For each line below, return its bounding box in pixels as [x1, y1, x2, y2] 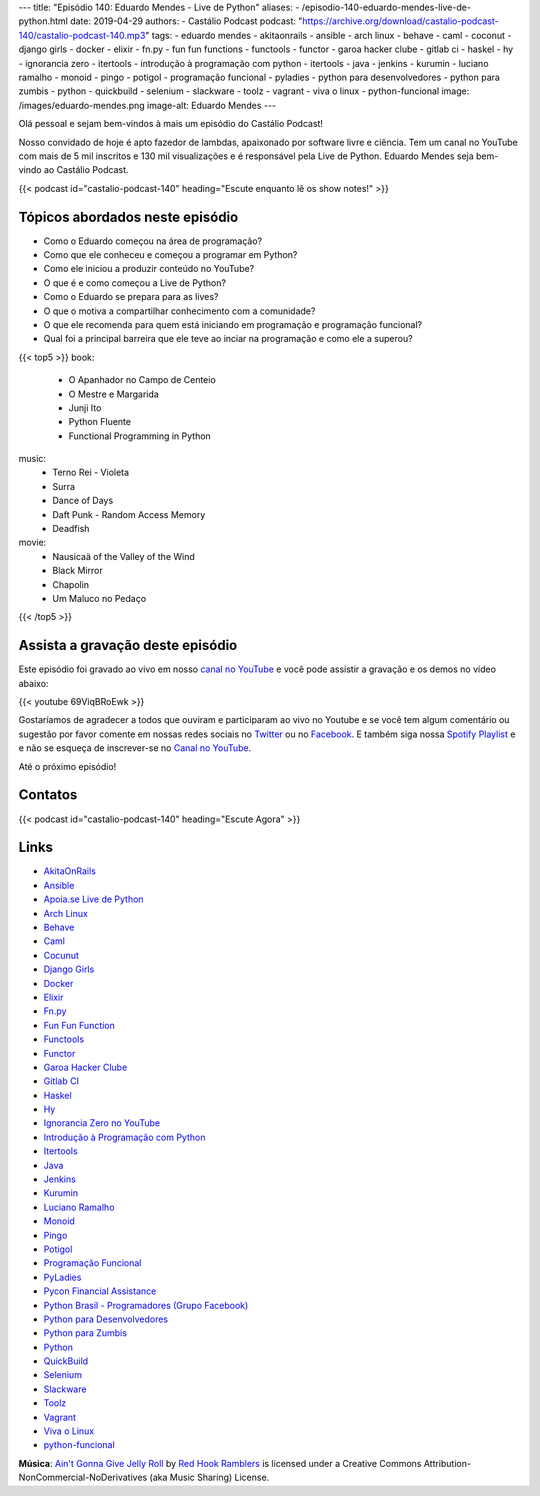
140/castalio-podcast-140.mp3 [18, 29, 146, 41]
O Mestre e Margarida [68, 388, 159, 400]
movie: [18, 536, 47, 549]
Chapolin [52, 578, 90, 590]
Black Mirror [52, 565, 104, 577]
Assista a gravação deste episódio [18, 637, 238, 654]
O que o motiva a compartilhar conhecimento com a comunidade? [43, 305, 316, 317]
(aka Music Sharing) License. [149, 1471, 270, 1484]
